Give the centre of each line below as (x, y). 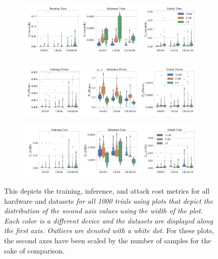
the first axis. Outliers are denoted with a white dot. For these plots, (109, 230)
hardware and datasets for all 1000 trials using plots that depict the (108, 200)
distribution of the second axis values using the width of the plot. (103, 211)
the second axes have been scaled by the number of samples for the (108, 240)
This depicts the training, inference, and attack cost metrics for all (107, 191)
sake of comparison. (34, 250)
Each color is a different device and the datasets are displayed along (109, 220)
